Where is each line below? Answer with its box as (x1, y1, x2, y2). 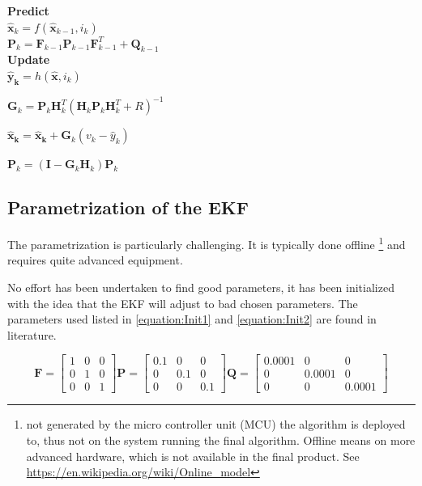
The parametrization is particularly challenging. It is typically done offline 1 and (7, 234, 406, 252)
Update (7, 51, 50, 68)
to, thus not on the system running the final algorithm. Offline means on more (26, 431, 416, 448)
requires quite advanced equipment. (7, 251, 183, 268)
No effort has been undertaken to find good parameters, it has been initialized (7, 278, 394, 295)
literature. (7, 326, 57, 343)
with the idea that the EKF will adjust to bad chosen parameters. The (7, 294, 358, 311)
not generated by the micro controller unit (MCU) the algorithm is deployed (26, 416, 406, 433)
